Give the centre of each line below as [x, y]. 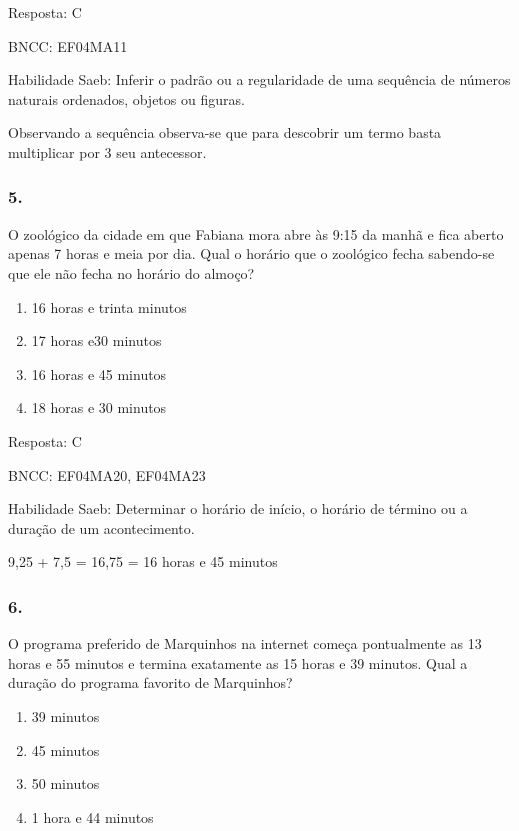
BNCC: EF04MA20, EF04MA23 [107, 474]
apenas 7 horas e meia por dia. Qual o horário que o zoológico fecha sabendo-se [251, 253]
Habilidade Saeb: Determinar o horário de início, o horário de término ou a [238, 508]
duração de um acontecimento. [101, 527]
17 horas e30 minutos [96, 340]
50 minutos [65, 783]
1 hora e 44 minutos [92, 816]
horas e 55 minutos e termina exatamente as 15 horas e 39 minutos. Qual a [238, 662]
